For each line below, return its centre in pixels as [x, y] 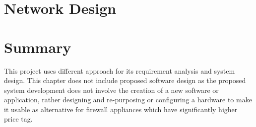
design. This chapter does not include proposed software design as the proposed [125, 80]
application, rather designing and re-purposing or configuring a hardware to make [128, 100]
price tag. [18, 119]
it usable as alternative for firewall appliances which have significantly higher [121, 109]
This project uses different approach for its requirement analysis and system [120, 70]
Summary [38, 47]
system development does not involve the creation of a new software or [111, 90]
